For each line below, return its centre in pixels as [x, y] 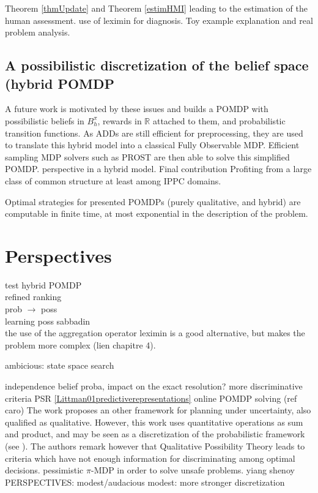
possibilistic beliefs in [45, 120]
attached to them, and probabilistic [219, 120]
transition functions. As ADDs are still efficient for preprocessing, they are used [154, 133]
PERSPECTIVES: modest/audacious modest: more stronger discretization [145, 482]
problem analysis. [38, 32]
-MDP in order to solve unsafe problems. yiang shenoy [193, 470]
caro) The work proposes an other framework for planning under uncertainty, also [158, 410]
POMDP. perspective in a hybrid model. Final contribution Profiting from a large [158, 169]
